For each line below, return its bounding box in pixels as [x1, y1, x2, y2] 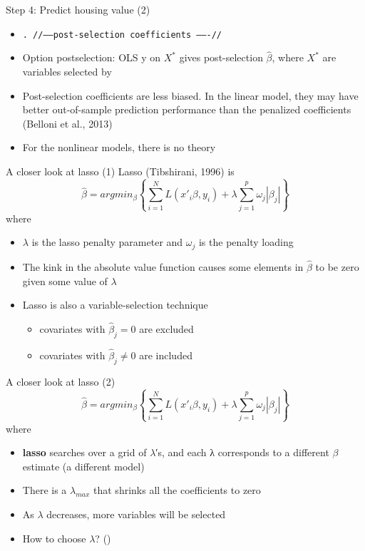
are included [139, 348, 192, 363]
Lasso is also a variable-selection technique [22, 297, 208, 312]
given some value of [22, 273, 108, 288]
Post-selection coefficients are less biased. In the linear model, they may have [22, 88, 359, 103]
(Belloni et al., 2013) [22, 115, 113, 130]
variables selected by [22, 64, 112, 79]
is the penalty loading [198, 235, 294, 249]
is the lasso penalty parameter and [31, 235, 183, 249]
